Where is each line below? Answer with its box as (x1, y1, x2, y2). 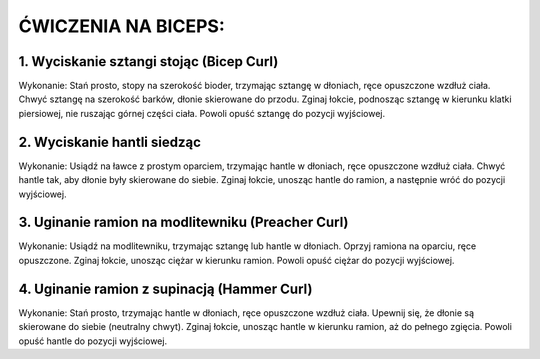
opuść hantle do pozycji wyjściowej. (18, 335, 168, 347)
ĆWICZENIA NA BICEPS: (18, 15, 225, 37)
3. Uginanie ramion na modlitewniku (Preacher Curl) (18, 214, 349, 231)
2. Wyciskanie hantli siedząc (18, 133, 202, 150)
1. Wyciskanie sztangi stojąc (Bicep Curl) (18, 53, 279, 70)
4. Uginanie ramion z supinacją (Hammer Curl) (18, 280, 313, 297)
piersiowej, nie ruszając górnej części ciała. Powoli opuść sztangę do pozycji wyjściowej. (18, 107, 386, 119)
